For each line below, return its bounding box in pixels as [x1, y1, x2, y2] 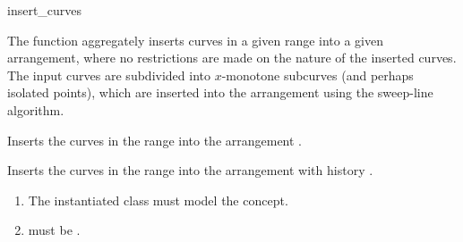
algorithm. [7, 100, 64, 119]
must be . [28, 221, 81, 239]
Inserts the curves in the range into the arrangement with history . [7, 161, 373, 179]
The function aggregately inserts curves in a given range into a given [7, 30, 383, 49]
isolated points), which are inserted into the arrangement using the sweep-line [7, 83, 433, 102]
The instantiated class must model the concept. [28, 190, 288, 209]
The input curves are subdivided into [7, 65, 210, 84]
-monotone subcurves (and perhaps [221, 65, 414, 84]
